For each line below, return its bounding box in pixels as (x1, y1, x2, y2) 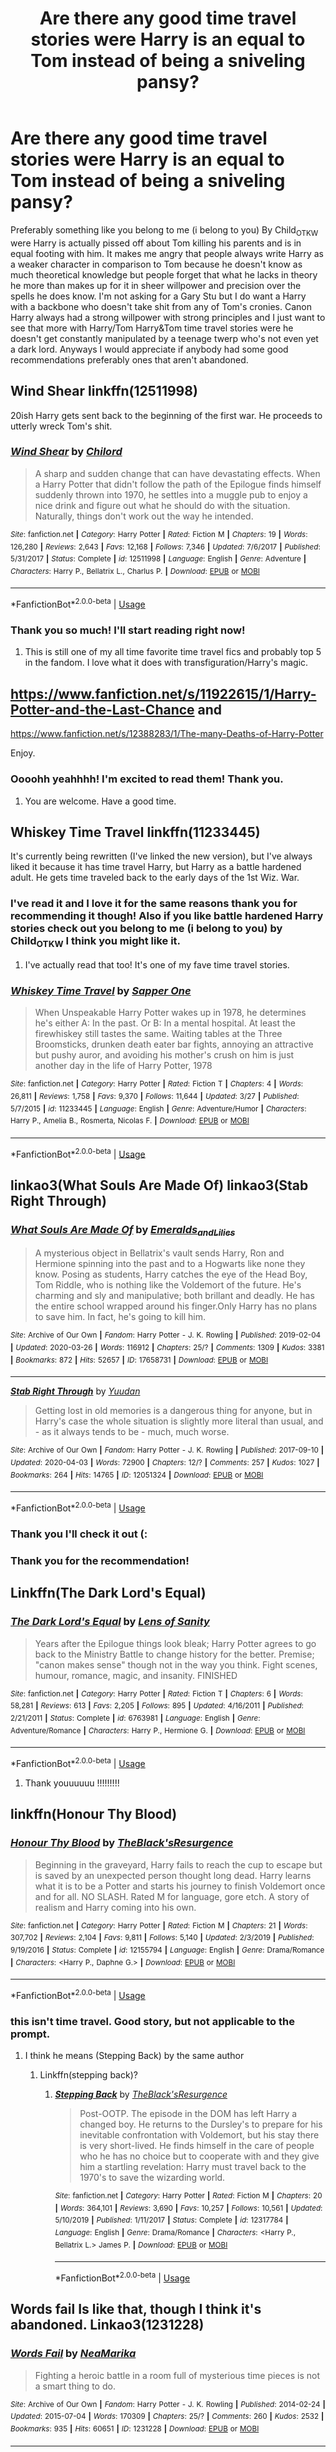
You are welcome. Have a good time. (24, 795, 177, 807)
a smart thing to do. (34, 2380, 116, 2392)
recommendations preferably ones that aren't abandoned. (10, 353, 249, 366)
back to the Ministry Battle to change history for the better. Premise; (34, 1648, 315, 1660)
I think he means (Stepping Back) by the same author (24, 2050, 245, 2062)
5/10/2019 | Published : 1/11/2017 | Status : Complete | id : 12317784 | (54, 2215, 289, 2226)
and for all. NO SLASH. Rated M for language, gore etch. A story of (34, 1890, 310, 1902)
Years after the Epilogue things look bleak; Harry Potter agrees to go (34, 1637, 317, 1649)
